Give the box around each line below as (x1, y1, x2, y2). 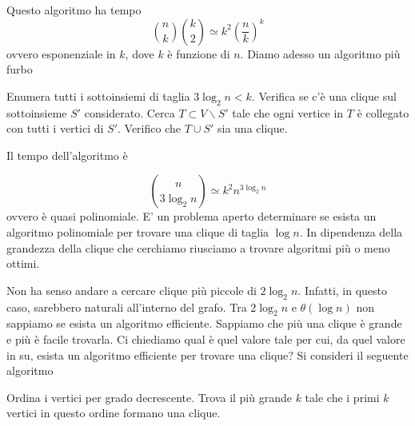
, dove (125, 45, 154, 62)
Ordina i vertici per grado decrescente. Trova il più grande (6, 388, 292, 405)
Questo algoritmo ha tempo (6, 2, 142, 18)
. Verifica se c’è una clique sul (251, 87, 397, 104)
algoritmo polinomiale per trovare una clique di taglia (6, 223, 269, 240)
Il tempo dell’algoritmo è (6, 146, 128, 163)
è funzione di (167, 45, 230, 62)
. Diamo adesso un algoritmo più (240, 45, 401, 62)
